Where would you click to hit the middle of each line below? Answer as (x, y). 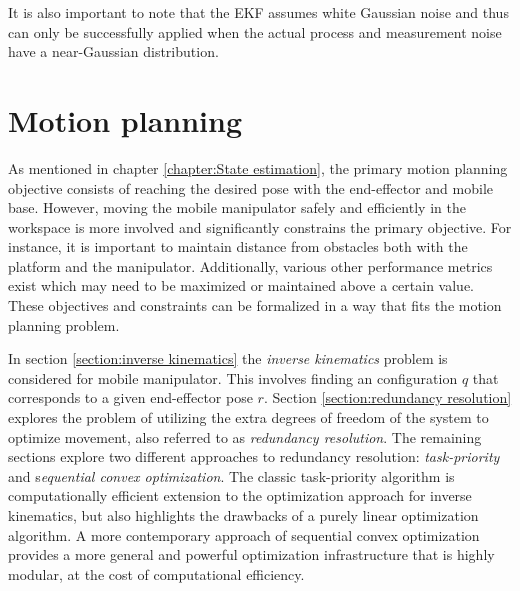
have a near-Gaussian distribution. (113, 51)
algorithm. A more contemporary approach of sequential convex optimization (244, 534)
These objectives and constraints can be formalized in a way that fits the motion (255, 305)
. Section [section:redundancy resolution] (387, 397)
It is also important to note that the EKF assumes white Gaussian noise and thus (258, 12)
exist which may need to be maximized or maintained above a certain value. (241, 285)
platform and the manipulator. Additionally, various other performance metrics (250, 265)
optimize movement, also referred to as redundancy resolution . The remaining (245, 436)
